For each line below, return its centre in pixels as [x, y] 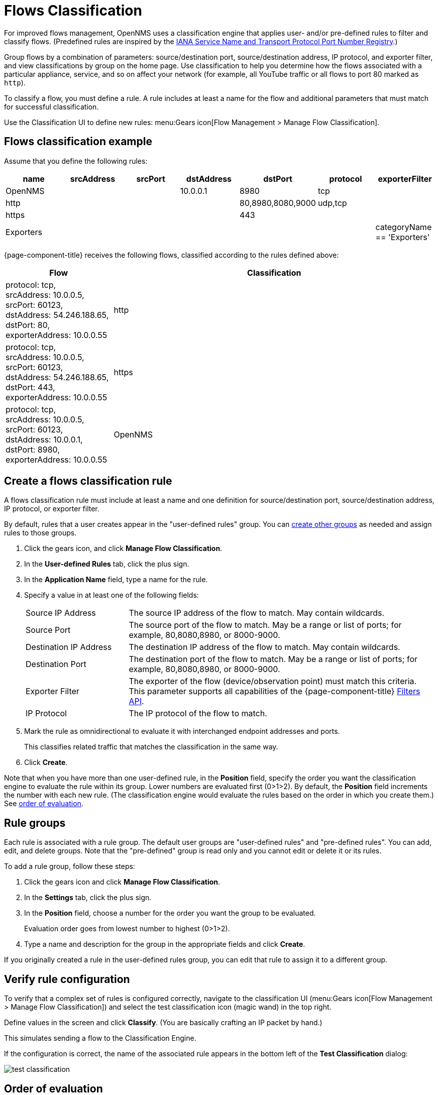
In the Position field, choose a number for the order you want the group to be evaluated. [170, 913]
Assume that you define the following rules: [76, 161]
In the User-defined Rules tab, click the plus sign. [107, 564]
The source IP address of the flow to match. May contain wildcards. [257, 613]
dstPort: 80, [28, 325]
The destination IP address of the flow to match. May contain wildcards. [264, 647]
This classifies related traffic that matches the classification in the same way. [151, 747]
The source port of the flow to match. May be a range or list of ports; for [265, 625]
